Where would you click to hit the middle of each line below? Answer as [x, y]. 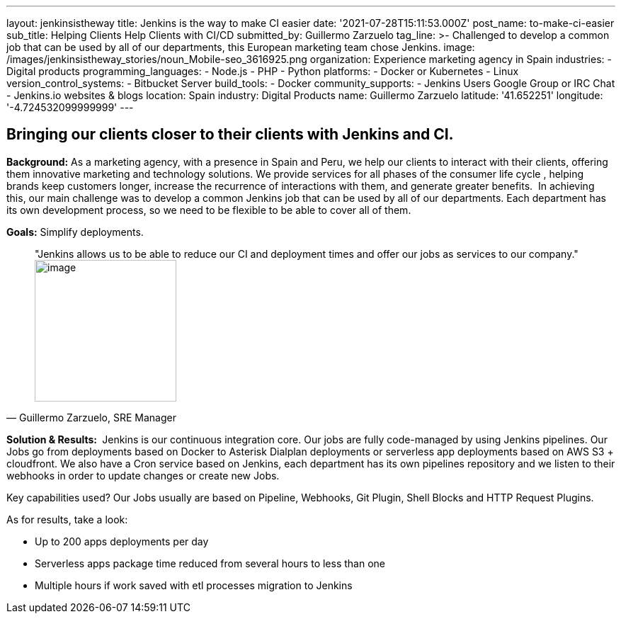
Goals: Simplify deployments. [75, 232]
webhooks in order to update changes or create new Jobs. [143, 475]
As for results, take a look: [67, 519]
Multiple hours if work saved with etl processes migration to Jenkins [194, 585]
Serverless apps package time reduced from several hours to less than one [210, 563]
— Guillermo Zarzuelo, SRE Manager [91, 417]
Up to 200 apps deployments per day [122, 541]
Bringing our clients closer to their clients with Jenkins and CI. [230, 135]
